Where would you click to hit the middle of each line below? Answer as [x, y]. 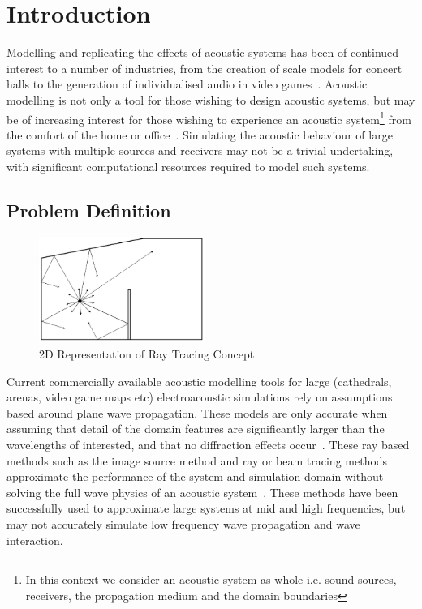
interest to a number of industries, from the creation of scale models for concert [205, 68]
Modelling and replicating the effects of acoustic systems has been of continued [203, 52]
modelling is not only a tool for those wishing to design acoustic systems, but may [211, 99]
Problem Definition [89, 210]
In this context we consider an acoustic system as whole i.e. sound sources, [211, 579]
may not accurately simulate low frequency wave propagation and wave [183, 524]
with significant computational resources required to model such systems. [188, 166]
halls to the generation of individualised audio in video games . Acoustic [187, 84]
